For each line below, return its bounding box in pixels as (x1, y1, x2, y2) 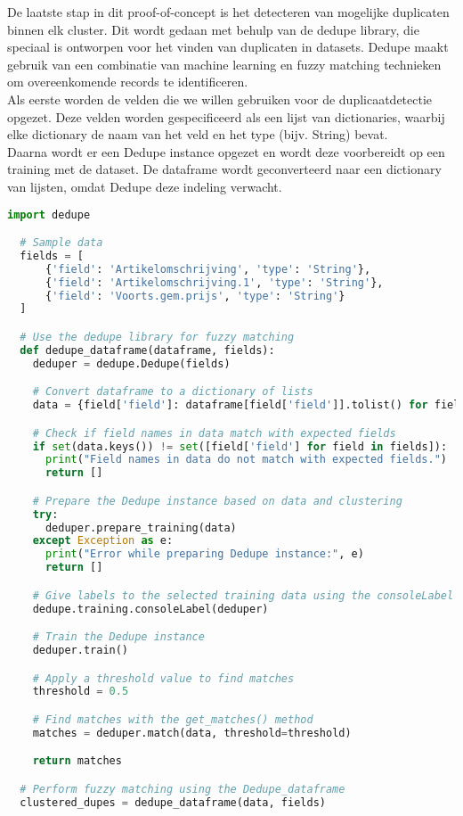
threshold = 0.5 (32, 685, 129, 698)
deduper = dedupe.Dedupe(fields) (32, 357, 231, 370)
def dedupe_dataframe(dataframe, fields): (20, 343, 275, 357)
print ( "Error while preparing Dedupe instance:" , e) (45, 548, 364, 561)
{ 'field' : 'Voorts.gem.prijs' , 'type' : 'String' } (45, 289, 345, 302)
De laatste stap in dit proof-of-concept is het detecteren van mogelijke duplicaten (7, 3, 450, 21)
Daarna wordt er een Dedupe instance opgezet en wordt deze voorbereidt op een (7, 142, 445, 161)
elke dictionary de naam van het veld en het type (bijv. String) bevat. (7, 125, 388, 144)
